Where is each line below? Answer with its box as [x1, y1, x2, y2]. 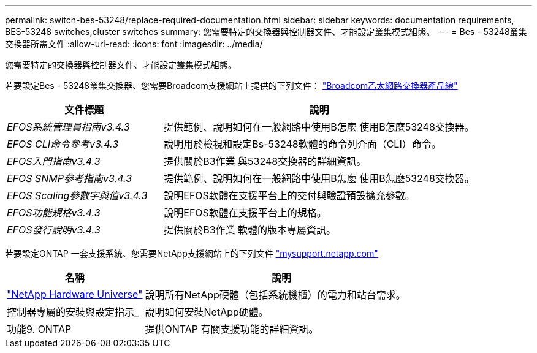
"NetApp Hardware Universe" [7, 288, 143, 300]
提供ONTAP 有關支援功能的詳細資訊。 [145, 323, 319, 335]
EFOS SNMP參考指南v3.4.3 [7, 172, 132, 184]
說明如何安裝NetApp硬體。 [145, 306, 268, 318]
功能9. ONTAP [7, 323, 72, 335]
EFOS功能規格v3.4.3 [7, 207, 101, 219]
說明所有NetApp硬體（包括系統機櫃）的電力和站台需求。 [145, 289, 406, 301]
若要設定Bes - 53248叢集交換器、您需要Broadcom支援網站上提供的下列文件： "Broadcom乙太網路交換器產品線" [5, 80, 458, 91]
